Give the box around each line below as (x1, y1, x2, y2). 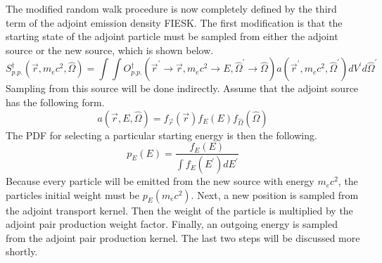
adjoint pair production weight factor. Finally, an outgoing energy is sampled (6, 217, 338, 231)
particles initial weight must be (6, 187, 139, 202)
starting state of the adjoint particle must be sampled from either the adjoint (6, 29, 338, 44)
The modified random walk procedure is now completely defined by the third (6, 1, 337, 15)
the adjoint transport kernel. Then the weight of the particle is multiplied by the (6, 203, 353, 217)
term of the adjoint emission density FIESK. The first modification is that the (6, 15, 343, 30)
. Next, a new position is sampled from (191, 187, 359, 202)
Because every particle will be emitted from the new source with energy (6, 174, 314, 188)
